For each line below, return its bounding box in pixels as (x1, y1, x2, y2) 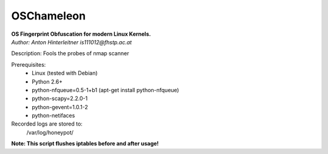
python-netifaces (32, 112, 75, 119)
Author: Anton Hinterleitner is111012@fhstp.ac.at (11, 38, 132, 45)
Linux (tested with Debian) (32, 70, 98, 77)
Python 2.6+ (32, 78, 63, 85)
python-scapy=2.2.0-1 (32, 95, 88, 102)
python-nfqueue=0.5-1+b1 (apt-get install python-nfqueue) (32, 86, 179, 93)
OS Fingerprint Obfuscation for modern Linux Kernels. (11, 30, 151, 38)
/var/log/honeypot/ (26, 129, 74, 136)
